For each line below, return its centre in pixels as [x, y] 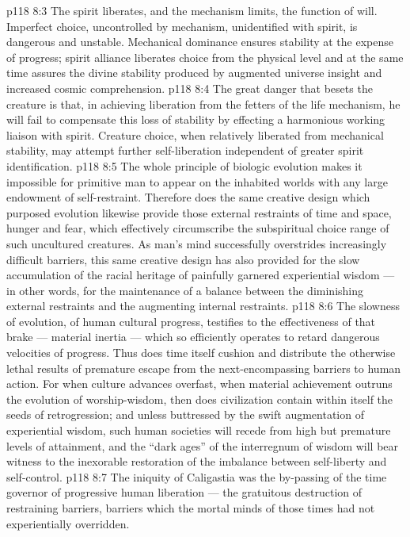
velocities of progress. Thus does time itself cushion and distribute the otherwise [201, 353]
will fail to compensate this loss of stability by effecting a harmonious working [196, 119]
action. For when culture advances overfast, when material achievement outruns [199, 384]
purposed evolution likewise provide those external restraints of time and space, [199, 212]
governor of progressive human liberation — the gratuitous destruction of [184, 492]
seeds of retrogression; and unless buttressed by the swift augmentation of [185, 414]
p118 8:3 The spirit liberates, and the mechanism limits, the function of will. [192, 10]
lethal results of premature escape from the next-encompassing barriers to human [204, 368]
